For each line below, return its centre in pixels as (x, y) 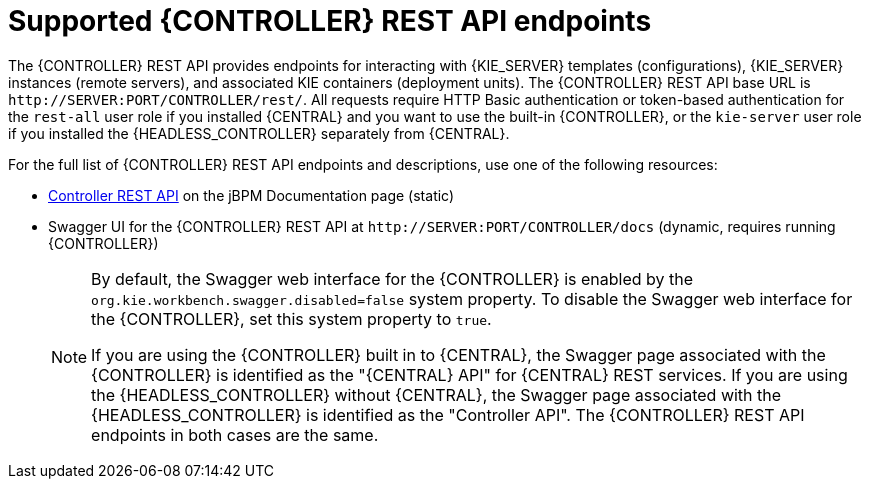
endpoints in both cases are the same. (235, 434)
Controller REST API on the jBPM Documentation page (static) (251, 195)
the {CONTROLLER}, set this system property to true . (291, 318)
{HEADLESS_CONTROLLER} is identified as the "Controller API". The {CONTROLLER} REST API (448, 414)
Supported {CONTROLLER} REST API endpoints (330, 21)
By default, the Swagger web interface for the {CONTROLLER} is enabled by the (392, 278)
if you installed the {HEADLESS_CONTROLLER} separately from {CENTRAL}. (259, 133)
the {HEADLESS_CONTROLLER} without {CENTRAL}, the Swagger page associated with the (436, 394)
